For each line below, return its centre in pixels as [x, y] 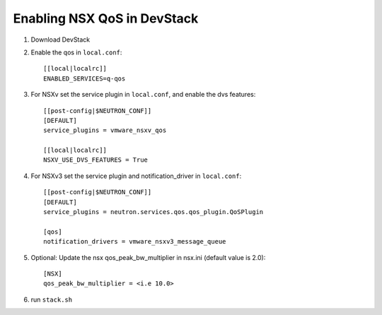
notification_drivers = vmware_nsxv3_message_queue [135, 242]
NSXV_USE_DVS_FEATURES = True [96, 160]
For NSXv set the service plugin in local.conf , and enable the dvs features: [143, 95]
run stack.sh [52, 299]
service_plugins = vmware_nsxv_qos [105, 130]
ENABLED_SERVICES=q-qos [85, 78]
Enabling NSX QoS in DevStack [106, 18]
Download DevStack [60, 40]
